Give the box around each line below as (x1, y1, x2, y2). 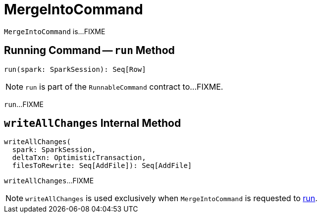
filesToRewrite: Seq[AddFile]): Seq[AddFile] (12, 162, 192, 170)
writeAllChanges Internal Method (4, 117, 181, 130)
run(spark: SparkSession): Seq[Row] (4, 65, 146, 73)
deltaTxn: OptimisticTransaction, (12, 154, 146, 162)
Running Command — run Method (4, 44, 175, 57)
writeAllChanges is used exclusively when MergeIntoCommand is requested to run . (25, 193, 318, 204)
